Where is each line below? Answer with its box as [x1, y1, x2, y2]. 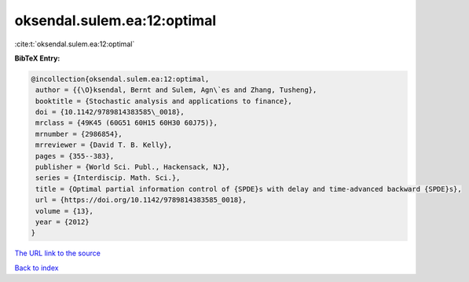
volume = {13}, [35, 207, 94, 215]
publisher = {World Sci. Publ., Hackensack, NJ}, [35, 163, 231, 172]
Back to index [14, 263, 59, 273]
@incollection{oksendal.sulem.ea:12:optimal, [31, 75, 210, 83]
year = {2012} [35, 218, 90, 226]
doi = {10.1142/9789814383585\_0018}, [35, 108, 185, 117]
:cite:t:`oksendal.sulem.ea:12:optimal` [14, 39, 135, 49]
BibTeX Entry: [14, 53, 60, 63]
